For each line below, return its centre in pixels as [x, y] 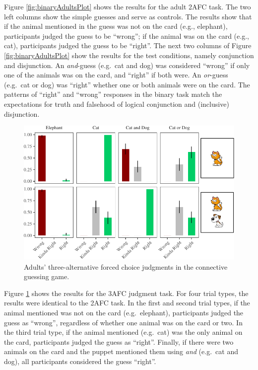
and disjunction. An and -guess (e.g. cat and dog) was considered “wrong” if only [127, 65]
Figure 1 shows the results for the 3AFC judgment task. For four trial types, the [126, 293]
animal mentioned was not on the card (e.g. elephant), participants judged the [124, 312]
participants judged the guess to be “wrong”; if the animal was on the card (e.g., [127, 36]
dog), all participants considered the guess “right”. [80, 361]
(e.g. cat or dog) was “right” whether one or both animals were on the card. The [127, 84]
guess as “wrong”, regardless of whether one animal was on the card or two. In [123, 322]
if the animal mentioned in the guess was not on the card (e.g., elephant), [116, 26]
